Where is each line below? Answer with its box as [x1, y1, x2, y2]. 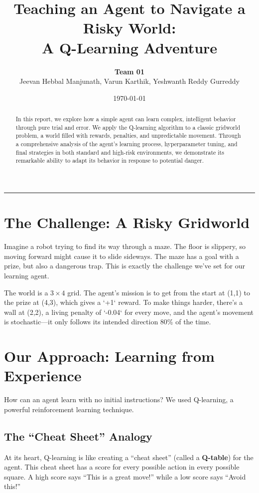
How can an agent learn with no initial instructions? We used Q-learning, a [4, 394, 234, 405]
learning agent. [4, 270, 49, 280]
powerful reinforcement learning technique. [4, 404, 134, 414]
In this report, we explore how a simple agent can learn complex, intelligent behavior [15, 115, 236, 123]
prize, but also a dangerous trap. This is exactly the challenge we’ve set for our [4, 260, 245, 271]
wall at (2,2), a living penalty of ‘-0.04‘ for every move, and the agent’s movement [4, 306, 254, 317]
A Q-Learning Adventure [41, 37, 218, 57]
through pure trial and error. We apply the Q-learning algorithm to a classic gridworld [15, 123, 241, 131]
